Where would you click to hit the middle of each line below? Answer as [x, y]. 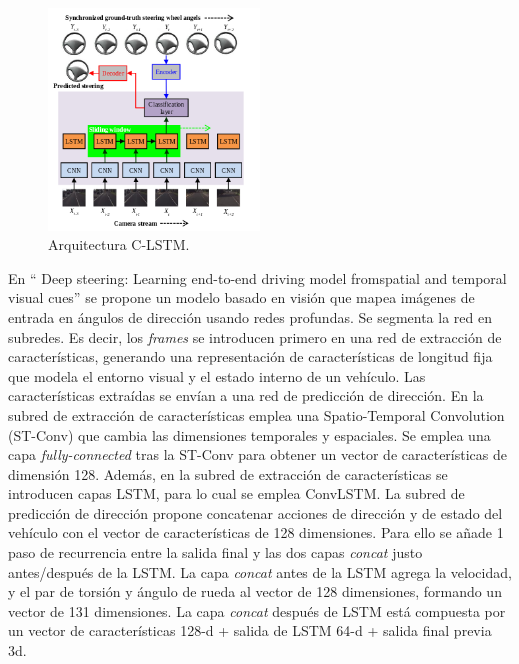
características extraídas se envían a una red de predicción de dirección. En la [246, 395]
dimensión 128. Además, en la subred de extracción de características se [228, 473]
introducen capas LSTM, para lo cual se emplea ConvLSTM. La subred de [236, 493]
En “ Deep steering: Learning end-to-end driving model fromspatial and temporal [257, 277]
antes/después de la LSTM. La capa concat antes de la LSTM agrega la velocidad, [260, 571]
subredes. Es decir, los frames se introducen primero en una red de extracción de [255, 336]
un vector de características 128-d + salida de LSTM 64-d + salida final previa [250, 630]
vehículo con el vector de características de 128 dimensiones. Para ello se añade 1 [256, 532]
